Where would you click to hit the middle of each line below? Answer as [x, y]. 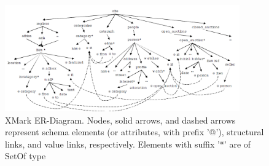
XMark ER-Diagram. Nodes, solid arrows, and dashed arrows [120, 120]
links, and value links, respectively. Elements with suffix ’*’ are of [128, 144]
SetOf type [25, 156]
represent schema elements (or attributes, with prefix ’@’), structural [134, 132]
